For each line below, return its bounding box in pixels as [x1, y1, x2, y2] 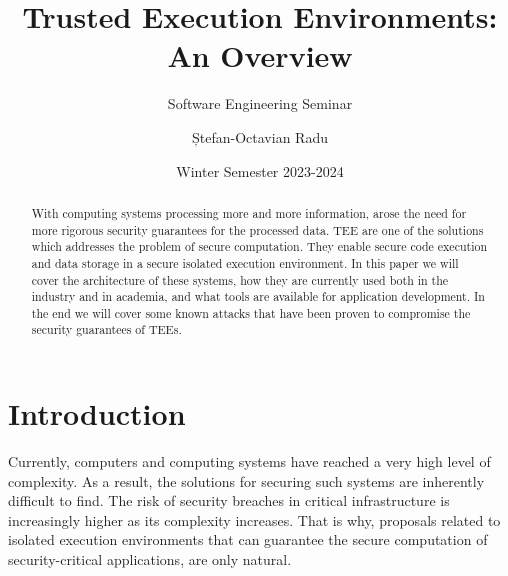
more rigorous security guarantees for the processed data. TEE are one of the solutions [31, 221, 484, 238]
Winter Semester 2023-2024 [176, 160, 344, 181]
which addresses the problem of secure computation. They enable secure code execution [31, 238, 488, 255]
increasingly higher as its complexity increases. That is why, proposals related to [8, 509, 501, 530]
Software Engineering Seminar [167, 93, 353, 114]
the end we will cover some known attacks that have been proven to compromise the [31, 304, 471, 321]
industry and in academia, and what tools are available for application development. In [31, 288, 485, 305]
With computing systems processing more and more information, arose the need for [31, 204, 467, 221]
